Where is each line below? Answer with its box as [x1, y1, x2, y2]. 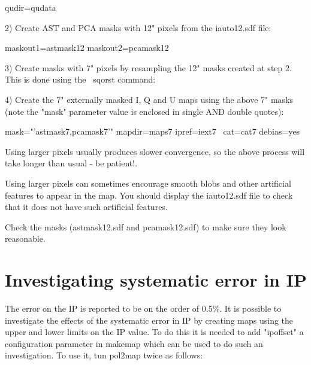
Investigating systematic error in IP [5, 267, 307, 292]
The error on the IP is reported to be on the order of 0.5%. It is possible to [5, 302, 282, 315]
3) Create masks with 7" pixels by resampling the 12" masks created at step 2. [5, 61, 292, 74]
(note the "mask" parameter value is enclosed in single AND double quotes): [5, 105, 284, 117]
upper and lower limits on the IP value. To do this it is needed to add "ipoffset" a [5, 326, 304, 338]
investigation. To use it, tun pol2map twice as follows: [5, 349, 203, 361]
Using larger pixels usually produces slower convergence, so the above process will [5, 145, 305, 157]
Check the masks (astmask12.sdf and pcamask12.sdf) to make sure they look [5, 220, 286, 233]
